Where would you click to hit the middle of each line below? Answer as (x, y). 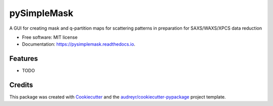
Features (24, 59)
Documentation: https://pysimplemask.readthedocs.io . (79, 44)
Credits (21, 85)
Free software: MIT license (50, 37)
